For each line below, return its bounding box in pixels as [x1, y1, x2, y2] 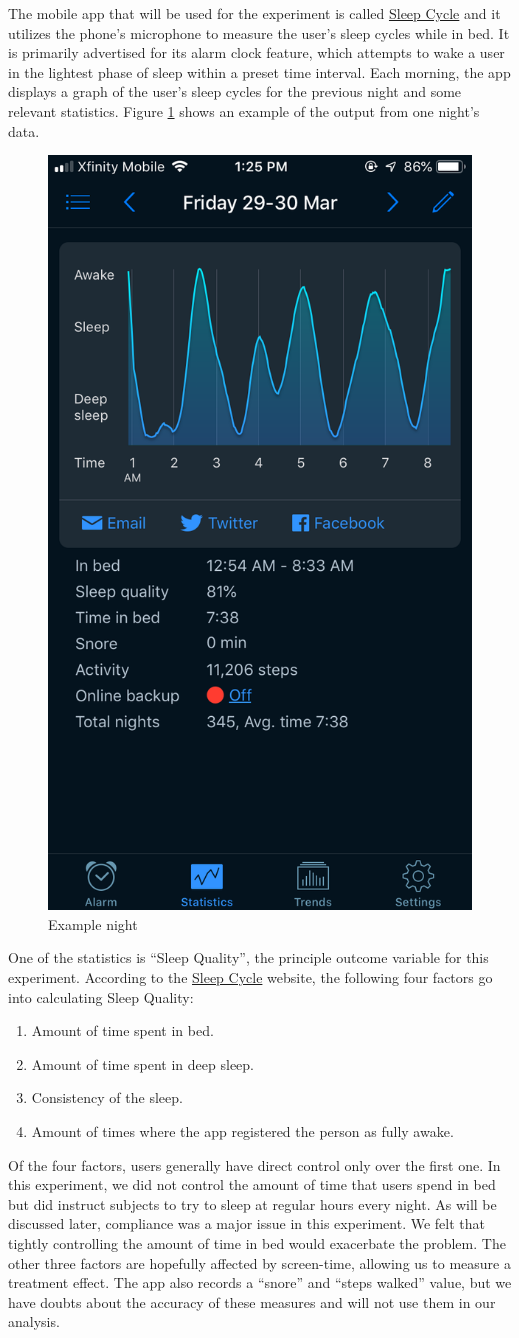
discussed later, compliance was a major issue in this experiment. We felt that [8, 1213, 486, 1234]
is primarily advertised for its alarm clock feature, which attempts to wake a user [8, 42, 505, 63]
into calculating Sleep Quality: [8, 986, 194, 1007]
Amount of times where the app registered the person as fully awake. [31, 1120, 454, 1141]
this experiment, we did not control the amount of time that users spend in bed [8, 1174, 496, 1195]
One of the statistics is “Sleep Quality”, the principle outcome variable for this [8, 947, 489, 968]
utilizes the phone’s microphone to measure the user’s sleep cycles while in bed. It [8, 22, 510, 43]
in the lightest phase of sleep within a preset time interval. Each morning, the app [8, 61, 511, 82]
